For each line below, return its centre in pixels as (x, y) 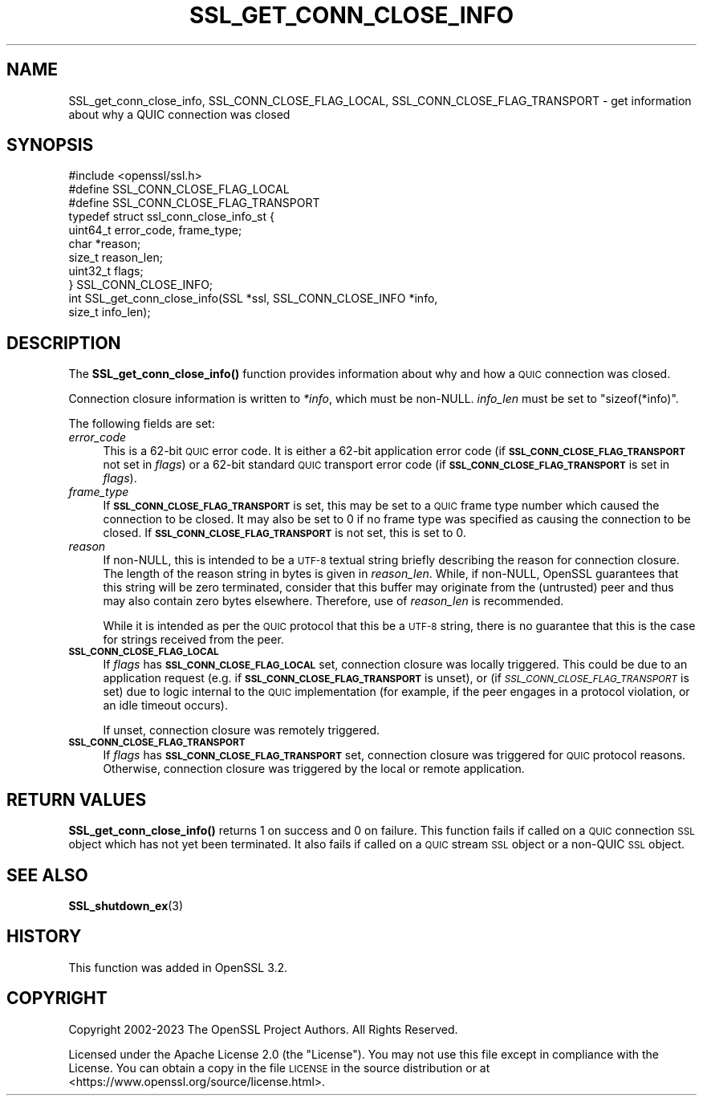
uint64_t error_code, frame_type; (155, 230)
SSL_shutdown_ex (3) (126, 905)
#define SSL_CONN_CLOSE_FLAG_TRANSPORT (194, 203)
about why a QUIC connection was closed (179, 114)
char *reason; (105, 244)
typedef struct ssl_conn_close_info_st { (171, 217)
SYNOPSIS (50, 145)
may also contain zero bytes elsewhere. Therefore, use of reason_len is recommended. (333, 601)
